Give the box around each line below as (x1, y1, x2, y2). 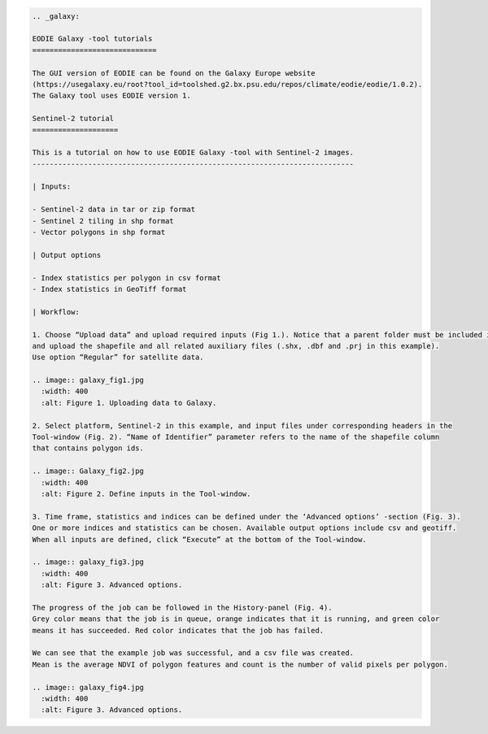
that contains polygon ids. (32, 444, 144, 453)
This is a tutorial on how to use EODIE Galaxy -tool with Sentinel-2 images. (32, 148, 354, 158)
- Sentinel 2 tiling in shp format (32, 216, 174, 225)
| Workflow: (32, 307, 81, 316)
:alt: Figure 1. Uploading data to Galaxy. (41, 398, 217, 407)
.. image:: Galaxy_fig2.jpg (32, 467, 144, 476)
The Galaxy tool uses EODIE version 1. (32, 91, 191, 101)
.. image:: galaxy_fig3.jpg (32, 558, 144, 567)
